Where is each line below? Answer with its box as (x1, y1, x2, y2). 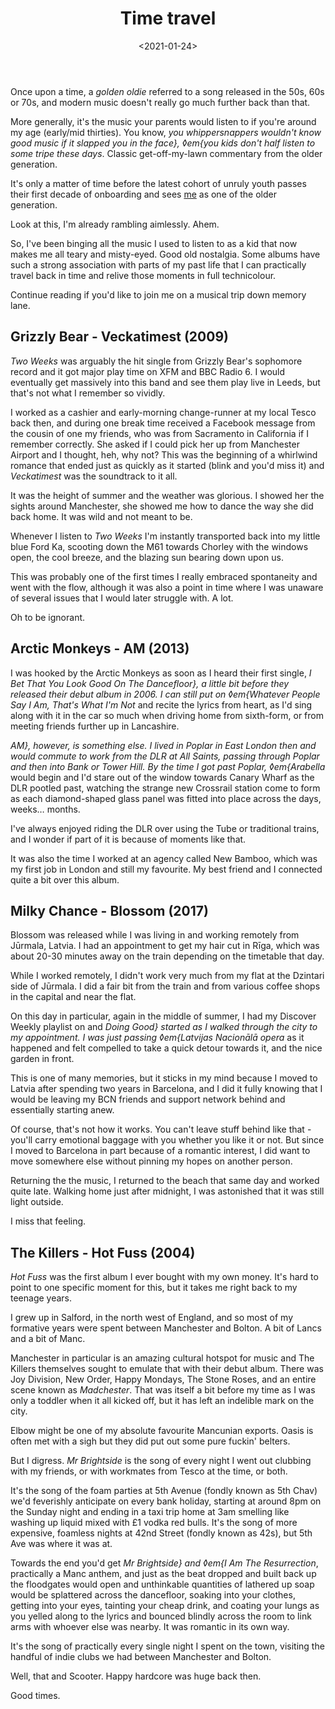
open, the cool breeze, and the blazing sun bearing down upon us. (10, 551, 284, 563)
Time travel (119, 7, 217, 30)
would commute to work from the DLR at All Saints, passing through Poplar (10, 750, 320, 762)
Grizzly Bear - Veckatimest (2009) (10, 328, 229, 346)
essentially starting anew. (10, 1104, 115, 1116)
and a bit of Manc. (10, 1333, 86, 1345)
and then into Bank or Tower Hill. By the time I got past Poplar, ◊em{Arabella (10, 760, 326, 772)
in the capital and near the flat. (10, 991, 137, 1003)
